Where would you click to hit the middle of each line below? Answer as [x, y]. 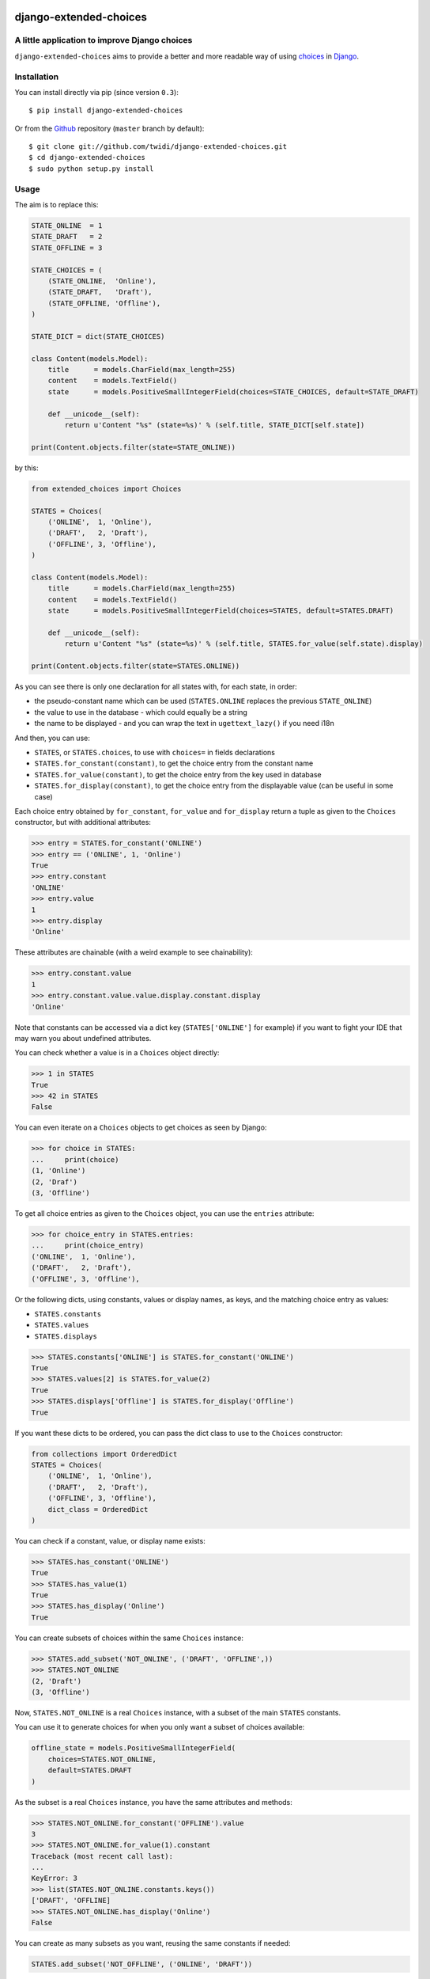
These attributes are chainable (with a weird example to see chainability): [134, 952]
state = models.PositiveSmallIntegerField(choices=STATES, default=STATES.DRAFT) [221, 611]
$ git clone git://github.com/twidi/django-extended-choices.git [158, 147]
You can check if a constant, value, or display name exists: [110, 1540]
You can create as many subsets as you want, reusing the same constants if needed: [153, 1943]
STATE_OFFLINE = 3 [67, 248]
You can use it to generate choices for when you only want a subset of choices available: [160, 1727]
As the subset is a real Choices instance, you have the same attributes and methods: [153, 1802]
